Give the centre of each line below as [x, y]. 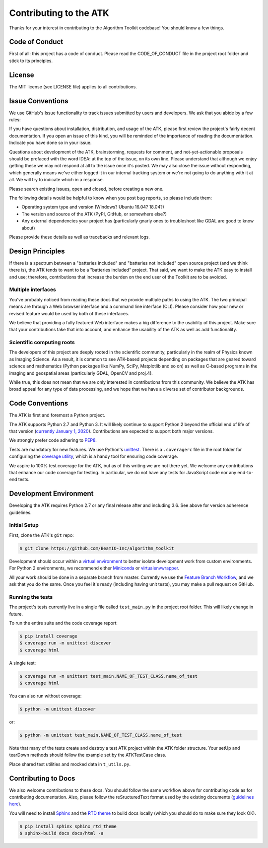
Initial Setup [24, 525]
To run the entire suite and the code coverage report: [63, 623]
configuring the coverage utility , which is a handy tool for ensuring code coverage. [94, 456]
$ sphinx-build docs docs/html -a [62, 833]
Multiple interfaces [33, 289]
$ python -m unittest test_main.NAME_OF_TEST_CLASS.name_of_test [101, 735]
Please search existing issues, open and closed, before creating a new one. [86, 189]
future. [16, 614]
